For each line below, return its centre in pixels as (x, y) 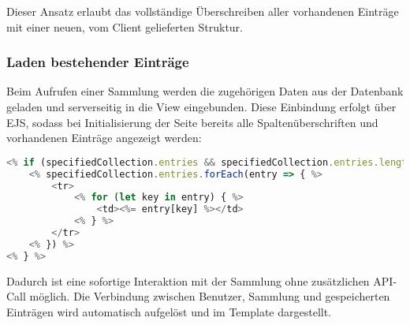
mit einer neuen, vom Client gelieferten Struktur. (125, 26)
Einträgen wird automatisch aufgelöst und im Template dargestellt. (169, 311)
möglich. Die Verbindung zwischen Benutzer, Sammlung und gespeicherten (210, 296)
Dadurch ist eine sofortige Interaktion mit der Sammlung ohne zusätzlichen (188, 280)
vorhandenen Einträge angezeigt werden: (104, 138)
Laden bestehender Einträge (98, 62)
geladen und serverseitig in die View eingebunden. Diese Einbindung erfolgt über (201, 106)
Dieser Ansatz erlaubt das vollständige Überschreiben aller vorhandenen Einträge (203, 11)
